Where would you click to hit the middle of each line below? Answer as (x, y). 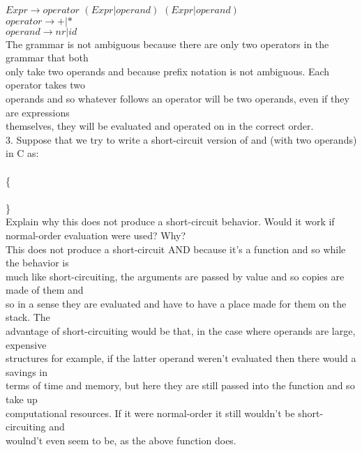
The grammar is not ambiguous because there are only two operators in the (167, 44)
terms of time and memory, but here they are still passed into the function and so (180, 385)
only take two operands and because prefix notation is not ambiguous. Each (168, 71)
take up (22, 399)
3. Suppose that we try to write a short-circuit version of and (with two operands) (181, 139)
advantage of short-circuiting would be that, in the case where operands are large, (181, 331)
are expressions (38, 112)
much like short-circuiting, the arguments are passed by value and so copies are (175, 276)
